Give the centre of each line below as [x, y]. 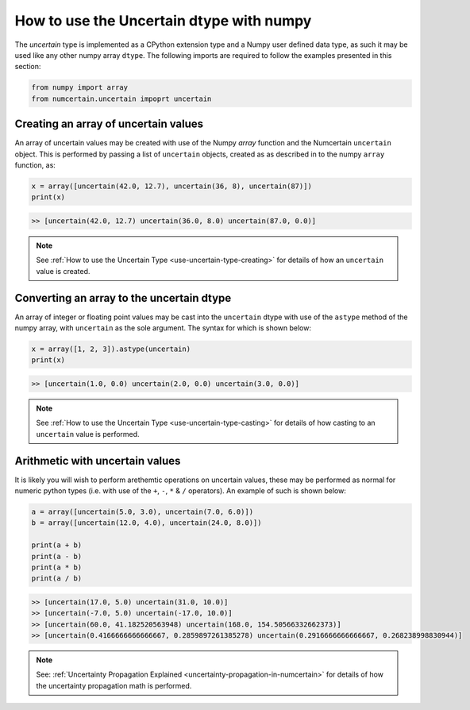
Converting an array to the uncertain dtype [123, 298]
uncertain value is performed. [88, 434]
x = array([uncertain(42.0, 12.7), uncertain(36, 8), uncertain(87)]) [172, 186]
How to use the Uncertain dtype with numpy [163, 21]
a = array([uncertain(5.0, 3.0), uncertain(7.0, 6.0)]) [143, 512]
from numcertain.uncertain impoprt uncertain [121, 98]
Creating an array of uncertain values [109, 124]
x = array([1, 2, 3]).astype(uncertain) [111, 349]
